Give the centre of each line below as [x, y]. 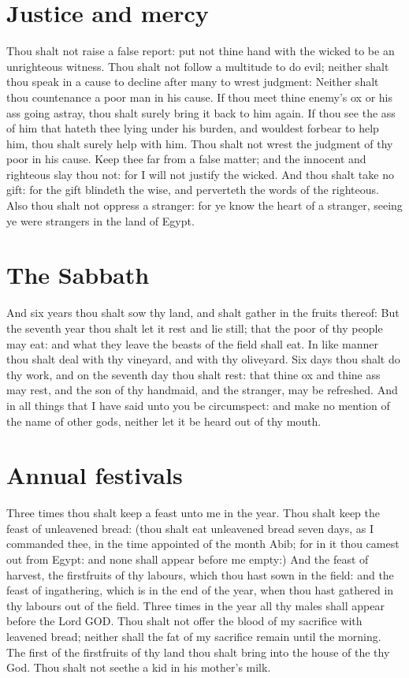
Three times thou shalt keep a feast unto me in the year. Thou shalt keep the [193, 513]
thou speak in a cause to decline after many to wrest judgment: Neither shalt [193, 82]
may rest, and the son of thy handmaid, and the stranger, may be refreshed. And [202, 390]
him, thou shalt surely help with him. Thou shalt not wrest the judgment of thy [200, 143]
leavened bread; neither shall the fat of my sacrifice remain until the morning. [194, 636]
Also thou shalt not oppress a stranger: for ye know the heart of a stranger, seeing [204, 205]
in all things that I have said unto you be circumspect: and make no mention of [198, 405]
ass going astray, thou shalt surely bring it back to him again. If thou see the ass [201, 112]
